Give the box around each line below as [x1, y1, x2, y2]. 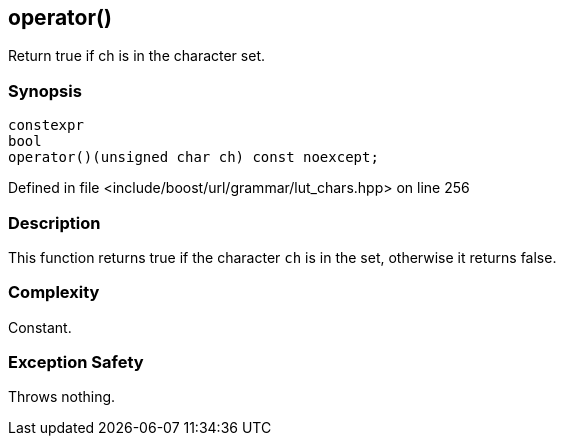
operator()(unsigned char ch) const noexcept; [8, 149, 379, 166]
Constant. [8, 318, 72, 336]
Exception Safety [8, 352, 144, 373]
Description [8, 212, 101, 233]
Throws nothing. [8, 388, 116, 406]
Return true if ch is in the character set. [8, 47, 265, 65]
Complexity [8, 282, 100, 303]
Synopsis [8, 80, 82, 101]
